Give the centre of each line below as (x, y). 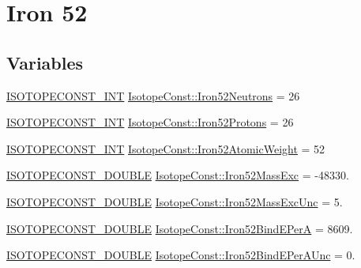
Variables (45, 62)
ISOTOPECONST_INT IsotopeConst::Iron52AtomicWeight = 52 (166, 148)
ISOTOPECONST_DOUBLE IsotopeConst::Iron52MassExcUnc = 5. (175, 201)
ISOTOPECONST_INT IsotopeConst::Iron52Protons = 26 (150, 122)
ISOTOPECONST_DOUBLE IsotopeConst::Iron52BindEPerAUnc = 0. (181, 255)
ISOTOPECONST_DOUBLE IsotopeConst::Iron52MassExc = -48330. (178, 175)
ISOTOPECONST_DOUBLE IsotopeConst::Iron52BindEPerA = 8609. (180, 228)
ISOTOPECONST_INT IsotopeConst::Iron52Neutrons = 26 (153, 95)
